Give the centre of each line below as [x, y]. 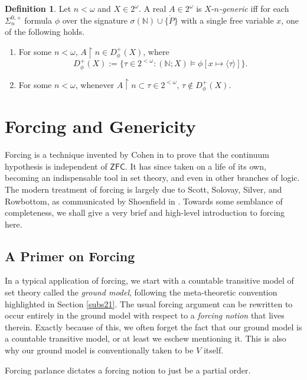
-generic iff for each [254, 8]
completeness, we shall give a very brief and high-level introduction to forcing [145, 212]
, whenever [95, 84]
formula [38, 20]
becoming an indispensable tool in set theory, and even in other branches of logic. [152, 178]
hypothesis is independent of [56, 166]
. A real [153, 8]
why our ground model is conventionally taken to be [99, 350]
